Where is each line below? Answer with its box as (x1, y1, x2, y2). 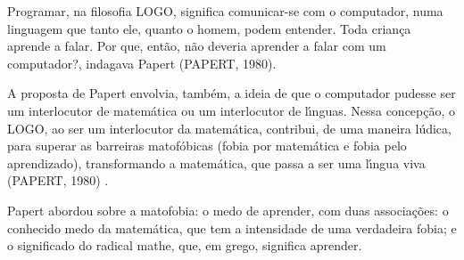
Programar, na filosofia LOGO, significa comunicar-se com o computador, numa (7, 2, 443, 20)
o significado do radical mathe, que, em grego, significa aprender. (7, 236, 362, 255)
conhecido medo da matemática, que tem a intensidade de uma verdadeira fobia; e (7, 218, 457, 237)
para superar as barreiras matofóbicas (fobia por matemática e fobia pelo (7, 136, 407, 155)
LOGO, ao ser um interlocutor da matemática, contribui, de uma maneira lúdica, (7, 118, 452, 137)
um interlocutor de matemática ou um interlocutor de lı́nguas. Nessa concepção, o (7, 101, 456, 119)
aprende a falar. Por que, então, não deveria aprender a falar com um (7, 37, 386, 55)
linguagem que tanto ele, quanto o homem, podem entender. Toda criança (7, 19, 411, 37)
